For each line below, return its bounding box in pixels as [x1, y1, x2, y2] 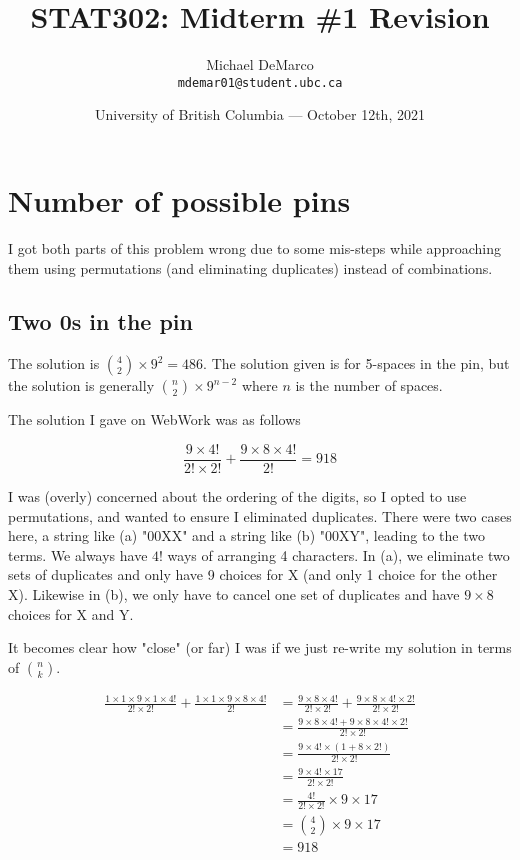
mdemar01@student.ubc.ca [177, 75, 343, 90]
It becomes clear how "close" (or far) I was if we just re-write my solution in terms [8, 637, 512, 658]
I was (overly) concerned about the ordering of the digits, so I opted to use [8, 485, 467, 506]
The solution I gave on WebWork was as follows [8, 409, 301, 430]
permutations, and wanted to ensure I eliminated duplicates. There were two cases [8, 505, 512, 526]
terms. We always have [8, 544, 148, 565]
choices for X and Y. [8, 603, 134, 624]
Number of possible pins [8, 179, 351, 220]
